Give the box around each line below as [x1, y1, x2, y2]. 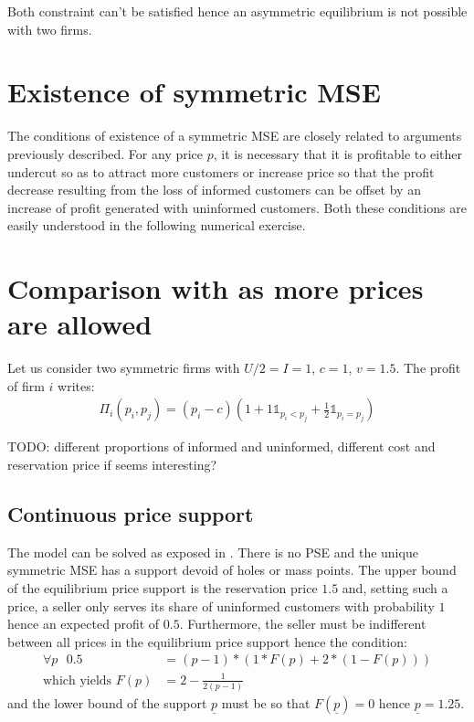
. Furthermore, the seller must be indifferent [179, 614, 427, 633]
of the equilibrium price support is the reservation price [7, 578, 318, 597]
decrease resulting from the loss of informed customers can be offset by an [7, 180, 421, 199]
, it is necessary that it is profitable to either [213, 143, 462, 163]
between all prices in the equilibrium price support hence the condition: [7, 632, 407, 651]
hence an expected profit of [7, 614, 160, 633]
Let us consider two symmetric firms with [7, 358, 240, 377]
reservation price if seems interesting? [7, 455, 217, 473]
